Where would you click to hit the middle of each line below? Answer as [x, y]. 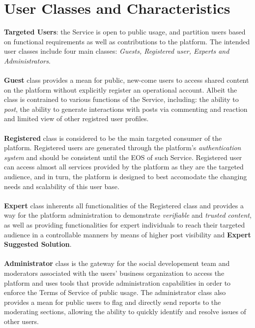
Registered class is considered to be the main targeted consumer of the [113, 138]
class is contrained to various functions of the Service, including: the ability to [121, 99]
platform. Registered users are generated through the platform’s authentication [123, 148]
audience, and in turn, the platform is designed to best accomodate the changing [126, 177]
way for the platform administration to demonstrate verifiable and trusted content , [128, 215]
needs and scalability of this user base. [62, 186]
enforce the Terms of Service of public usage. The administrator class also [115, 292]
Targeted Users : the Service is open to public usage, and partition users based [125, 32]
